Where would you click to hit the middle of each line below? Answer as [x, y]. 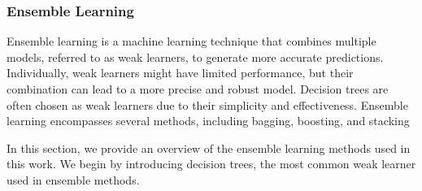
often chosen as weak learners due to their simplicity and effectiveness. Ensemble [207, 104]
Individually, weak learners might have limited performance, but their [180, 73]
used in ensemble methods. [73, 179]
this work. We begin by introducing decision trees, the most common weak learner [211, 164]
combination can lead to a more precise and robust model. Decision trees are [198, 89]
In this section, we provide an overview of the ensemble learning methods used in [209, 148]
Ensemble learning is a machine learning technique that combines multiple [191, 41]
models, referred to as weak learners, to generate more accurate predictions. [195, 56]
